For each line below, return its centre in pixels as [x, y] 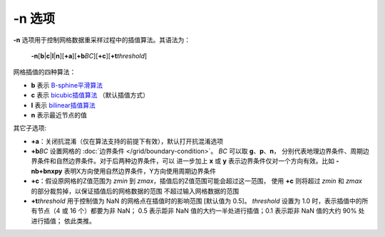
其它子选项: [30, 128]
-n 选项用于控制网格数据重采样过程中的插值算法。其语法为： [102, 40]
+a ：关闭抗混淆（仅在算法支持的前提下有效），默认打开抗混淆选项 [127, 141]
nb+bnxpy [47, 171]
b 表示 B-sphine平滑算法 [67, 85]
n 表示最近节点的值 [59, 115]
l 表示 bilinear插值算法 [63, 105]
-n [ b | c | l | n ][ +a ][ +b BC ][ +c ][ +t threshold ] [89, 56]
